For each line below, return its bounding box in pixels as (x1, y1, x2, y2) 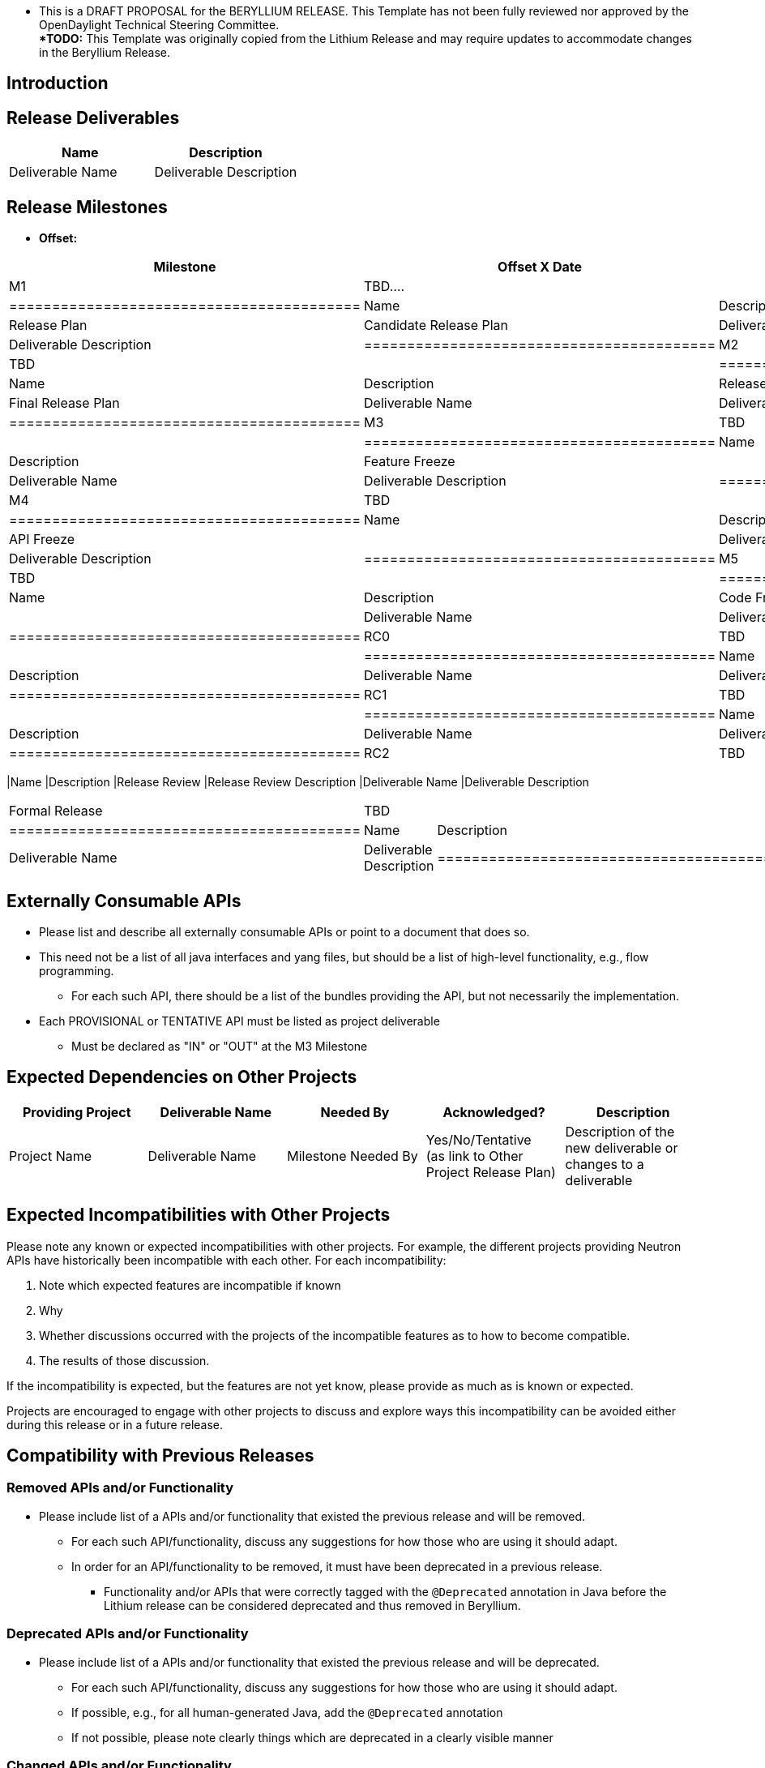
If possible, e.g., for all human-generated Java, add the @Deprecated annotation (71, 1705, 503, 1719)
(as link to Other (425, 1147, 524, 1164)
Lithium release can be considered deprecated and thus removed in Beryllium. (104, 1598, 521, 1612)
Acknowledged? (442, 1103, 545, 1120)
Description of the (565, 1123, 675, 1140)
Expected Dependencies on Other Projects (6, 1067, 357, 1088)
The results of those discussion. (39, 1353, 210, 1368)
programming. (39, 963, 114, 978)
